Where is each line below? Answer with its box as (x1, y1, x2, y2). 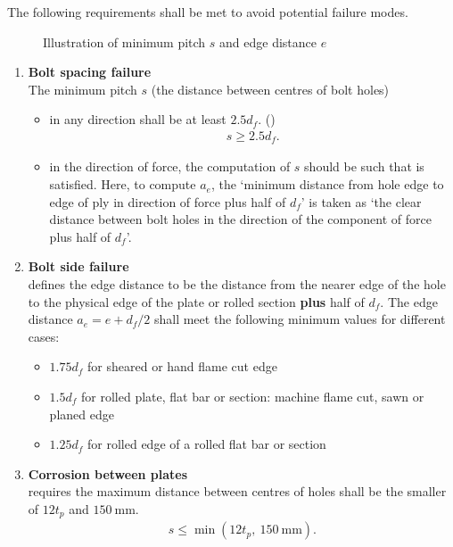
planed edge (49, 404, 114, 423)
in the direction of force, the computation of (49, 157, 291, 176)
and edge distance (219, 32, 317, 51)
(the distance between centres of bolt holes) (151, 79, 390, 98)
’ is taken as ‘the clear (301, 192, 422, 211)
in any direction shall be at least (49, 110, 226, 128)
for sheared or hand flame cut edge (87, 357, 277, 376)
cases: (28, 327, 60, 345)
